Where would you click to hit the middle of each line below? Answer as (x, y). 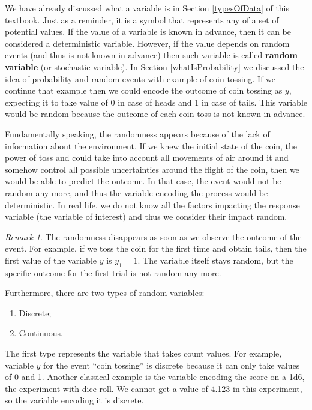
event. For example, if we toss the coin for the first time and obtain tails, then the (156, 248)
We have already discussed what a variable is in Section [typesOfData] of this (147, 8)
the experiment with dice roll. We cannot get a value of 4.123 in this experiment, (154, 388)
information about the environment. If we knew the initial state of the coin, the (151, 146)
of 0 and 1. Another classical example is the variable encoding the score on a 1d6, (155, 377)
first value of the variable (51, 260)
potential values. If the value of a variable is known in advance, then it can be (148, 32)
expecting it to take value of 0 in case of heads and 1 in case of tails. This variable (156, 102)
